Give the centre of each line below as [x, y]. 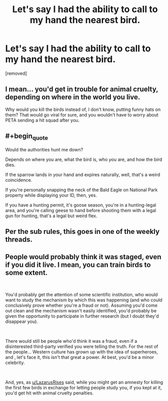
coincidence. [19, 180]
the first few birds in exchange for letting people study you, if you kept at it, [83, 387]
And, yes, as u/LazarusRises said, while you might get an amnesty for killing [84, 382]
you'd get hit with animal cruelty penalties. [49, 393]
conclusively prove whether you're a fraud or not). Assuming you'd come [81, 305]
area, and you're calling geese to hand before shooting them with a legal [81, 210]
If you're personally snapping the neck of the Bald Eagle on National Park [81, 190]
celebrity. [15, 363]
